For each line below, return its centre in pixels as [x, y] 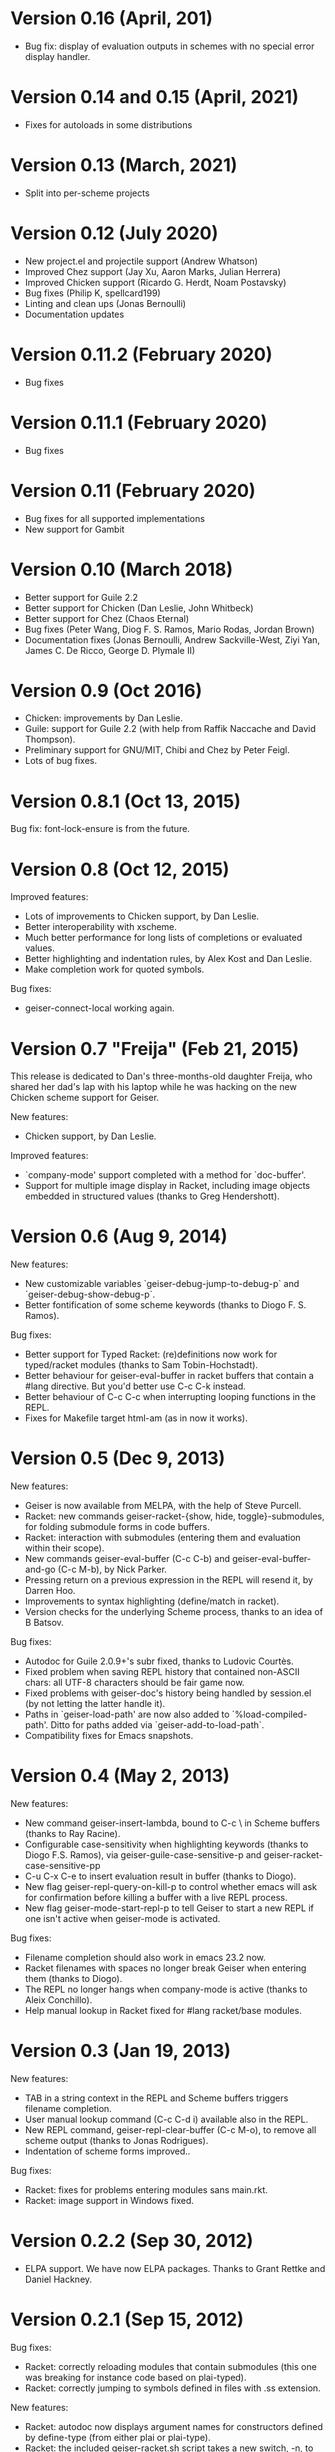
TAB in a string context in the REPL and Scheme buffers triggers [156, 2098]
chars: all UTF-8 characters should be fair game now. [134, 1683]
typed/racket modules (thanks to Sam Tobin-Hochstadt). [141, 1365]
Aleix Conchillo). [58, 2000]
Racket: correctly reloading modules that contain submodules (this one [170, 2366]
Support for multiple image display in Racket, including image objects [167, 1186]
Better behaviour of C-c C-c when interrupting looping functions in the [170, 1397]
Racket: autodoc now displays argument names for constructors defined [173, 2426]
